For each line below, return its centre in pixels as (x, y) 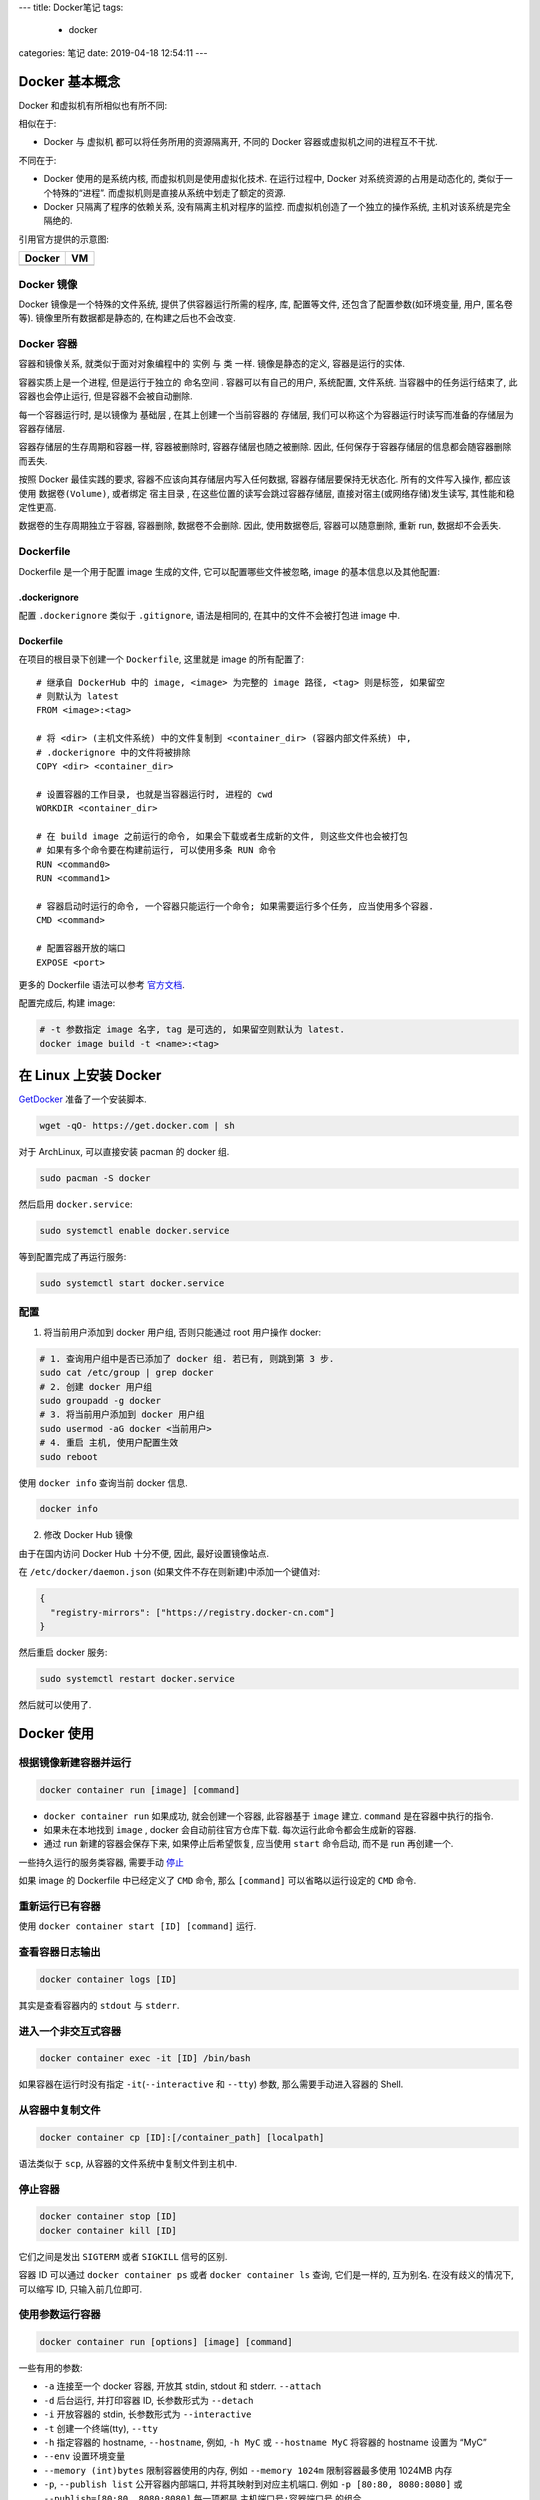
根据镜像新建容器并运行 (75, 1762)
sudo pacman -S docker (95, 1178)
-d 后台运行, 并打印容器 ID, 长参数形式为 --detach (148, 2400)
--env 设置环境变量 (84, 2456)
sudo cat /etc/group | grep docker (126, 1373)
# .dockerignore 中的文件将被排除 (113, 752)
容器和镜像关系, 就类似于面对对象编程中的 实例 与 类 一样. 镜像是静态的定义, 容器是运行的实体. (211, 364)
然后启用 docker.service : (75, 1204)
